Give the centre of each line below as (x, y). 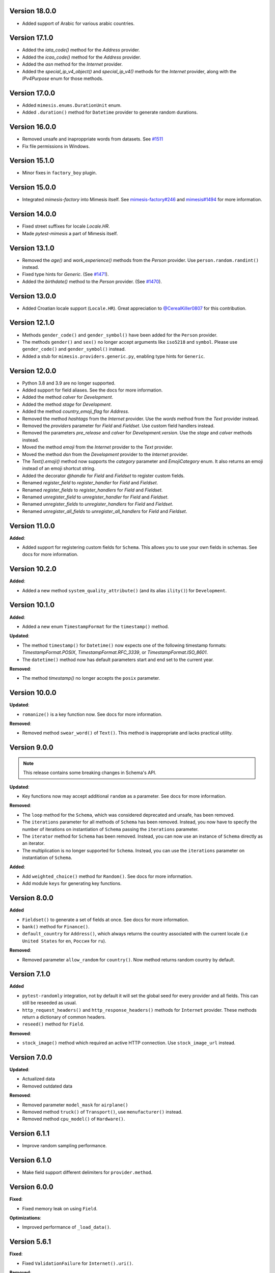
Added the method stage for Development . (67, 404)
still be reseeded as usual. (50, 1003)
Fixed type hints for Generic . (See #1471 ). (65, 274)
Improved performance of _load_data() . (67, 1227)
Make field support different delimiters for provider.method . (87, 1172)
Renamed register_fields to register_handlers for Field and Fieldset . (92, 490)
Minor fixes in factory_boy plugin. (60, 173)
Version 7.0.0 (31, 1057)
